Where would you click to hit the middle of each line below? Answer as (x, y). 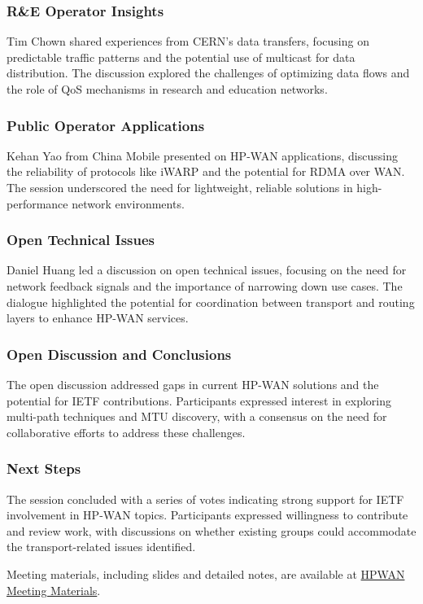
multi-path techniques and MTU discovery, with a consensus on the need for (197, 416)
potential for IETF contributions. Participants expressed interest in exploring (199, 400)
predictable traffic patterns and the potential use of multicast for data (181, 57)
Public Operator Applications (106, 125)
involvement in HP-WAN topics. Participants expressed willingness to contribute (207, 515)
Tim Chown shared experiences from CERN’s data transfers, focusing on (188, 41)
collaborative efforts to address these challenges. (126, 432)
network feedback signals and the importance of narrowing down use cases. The (205, 286)
